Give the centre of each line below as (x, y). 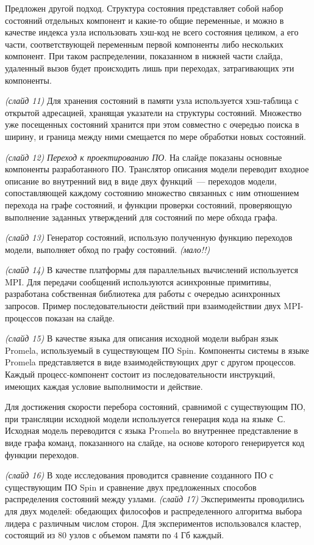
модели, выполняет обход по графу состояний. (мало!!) (108, 249)
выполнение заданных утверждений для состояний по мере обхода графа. (141, 217)
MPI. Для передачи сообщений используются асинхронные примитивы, (138, 281)
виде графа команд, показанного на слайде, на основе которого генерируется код (155, 442)
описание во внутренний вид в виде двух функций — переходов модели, (141, 181)
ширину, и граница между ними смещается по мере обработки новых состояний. (155, 136)
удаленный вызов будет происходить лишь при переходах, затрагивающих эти (150, 68)
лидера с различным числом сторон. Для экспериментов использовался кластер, (153, 523)
